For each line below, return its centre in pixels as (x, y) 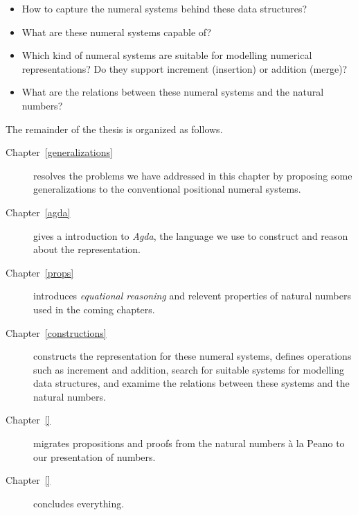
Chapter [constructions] (56, 332)
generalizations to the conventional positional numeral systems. (167, 189)
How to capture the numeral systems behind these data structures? (164, 8)
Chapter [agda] (38, 212)
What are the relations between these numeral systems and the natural (173, 92)
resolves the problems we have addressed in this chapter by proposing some (193, 175)
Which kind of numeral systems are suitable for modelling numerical (167, 55)
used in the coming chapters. (94, 309)
